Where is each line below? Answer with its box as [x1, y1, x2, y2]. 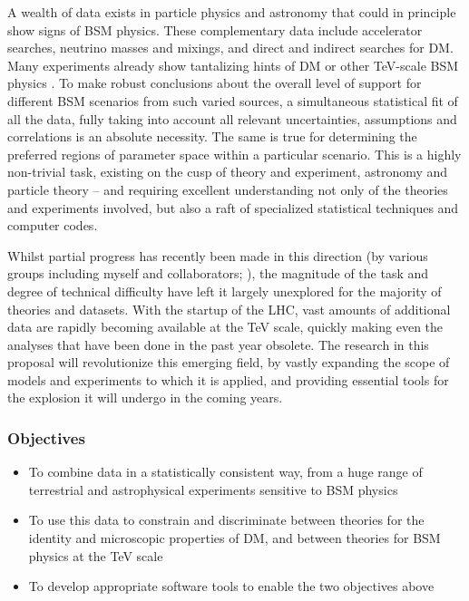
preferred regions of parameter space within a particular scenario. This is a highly [7, 144, 462, 163]
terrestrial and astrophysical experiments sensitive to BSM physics [28, 480, 398, 499]
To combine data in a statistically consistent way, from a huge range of [28, 462, 423, 481]
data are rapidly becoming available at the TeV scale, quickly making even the [7, 317, 444, 336]
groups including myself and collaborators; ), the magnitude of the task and [7, 264, 429, 283]
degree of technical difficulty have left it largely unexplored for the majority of [7, 281, 442, 300]
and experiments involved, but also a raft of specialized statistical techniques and [7, 198, 459, 217]
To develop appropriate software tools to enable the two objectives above [28, 577, 435, 596]
